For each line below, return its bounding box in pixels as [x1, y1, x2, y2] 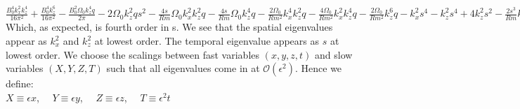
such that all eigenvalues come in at [106, 61, 260, 75]
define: [6, 76, 34, 91]
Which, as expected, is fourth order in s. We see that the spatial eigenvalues [6, 20, 333, 34]
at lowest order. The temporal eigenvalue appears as [94, 34, 319, 48]
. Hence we [294, 61, 342, 75]
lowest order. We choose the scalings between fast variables [6, 47, 260, 61]
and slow [314, 47, 353, 61]
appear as [6, 34, 47, 48]
